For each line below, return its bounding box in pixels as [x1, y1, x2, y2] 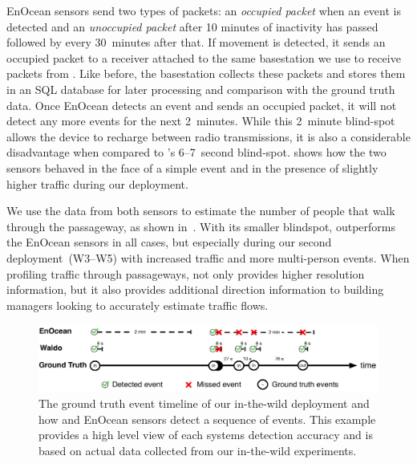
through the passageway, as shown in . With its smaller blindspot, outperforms [6, 218, 395, 234]
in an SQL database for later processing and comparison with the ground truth [6, 80, 395, 97]
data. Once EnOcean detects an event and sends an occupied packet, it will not [6, 96, 397, 113]
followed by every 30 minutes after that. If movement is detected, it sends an [6, 34, 386, 51]
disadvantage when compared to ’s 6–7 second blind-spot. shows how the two [6, 144, 387, 161]
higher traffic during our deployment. [6, 175, 188, 192]
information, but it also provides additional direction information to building [6, 281, 384, 298]
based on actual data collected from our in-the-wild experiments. [38, 442, 357, 458]
